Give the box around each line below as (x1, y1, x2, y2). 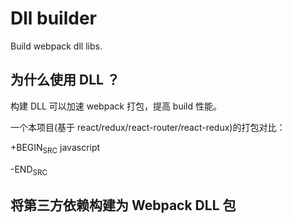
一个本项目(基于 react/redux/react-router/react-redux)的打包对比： (10, 121, 286, 133)
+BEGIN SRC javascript (10, 141, 101, 156)
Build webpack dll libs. (10, 40, 103, 52)
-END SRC (10, 163, 48, 177)
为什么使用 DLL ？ (10, 72, 120, 89)
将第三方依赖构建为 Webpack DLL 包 (10, 197, 237, 214)
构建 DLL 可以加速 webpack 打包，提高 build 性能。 (10, 100, 222, 112)
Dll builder (10, 7, 98, 30)
